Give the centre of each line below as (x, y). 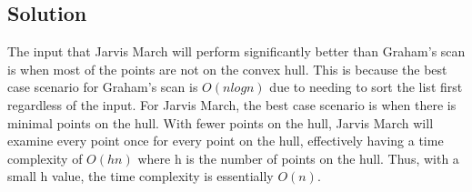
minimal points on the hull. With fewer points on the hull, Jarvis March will (221, 122)
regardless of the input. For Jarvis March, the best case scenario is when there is (232, 104)
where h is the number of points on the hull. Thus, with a (298, 158)
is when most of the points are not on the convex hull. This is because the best (227, 69)
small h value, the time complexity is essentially (141, 176)
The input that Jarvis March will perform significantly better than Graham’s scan (236, 51)
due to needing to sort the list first (366, 87)
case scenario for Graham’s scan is (103, 87)
